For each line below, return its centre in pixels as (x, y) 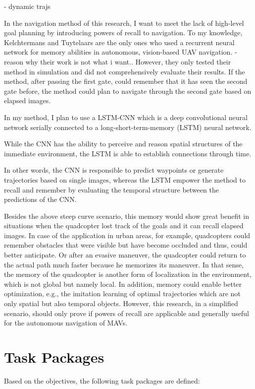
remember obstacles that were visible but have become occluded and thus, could (126, 245)
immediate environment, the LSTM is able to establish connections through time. (128, 153)
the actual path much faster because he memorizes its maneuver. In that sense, (124, 264)
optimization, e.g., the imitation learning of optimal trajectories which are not (122, 293)
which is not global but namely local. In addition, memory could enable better (123, 284)
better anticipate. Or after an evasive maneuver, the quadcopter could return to (125, 255)
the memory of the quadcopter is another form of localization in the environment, (128, 274)
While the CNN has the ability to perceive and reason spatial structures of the (123, 144)
